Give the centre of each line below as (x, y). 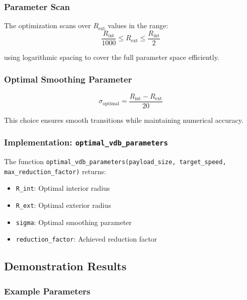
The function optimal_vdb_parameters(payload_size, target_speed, (115, 161)
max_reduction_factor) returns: (55, 171)
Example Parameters (47, 291)
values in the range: (138, 25)
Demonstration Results (65, 266)
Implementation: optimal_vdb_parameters (86, 142)
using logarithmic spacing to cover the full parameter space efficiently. (112, 57)
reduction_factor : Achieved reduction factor (87, 239)
